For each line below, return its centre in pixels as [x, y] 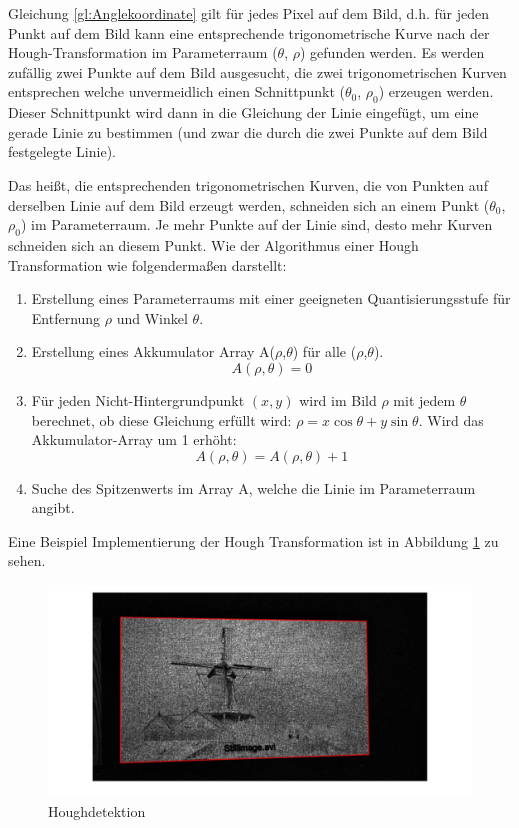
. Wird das [451, 419]
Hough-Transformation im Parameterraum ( [143, 52]
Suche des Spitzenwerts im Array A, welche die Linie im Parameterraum [253, 487]
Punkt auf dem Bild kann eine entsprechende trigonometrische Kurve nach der [249, 32]
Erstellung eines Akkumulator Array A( [153, 351]
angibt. [53, 507]
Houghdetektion [97, 811]
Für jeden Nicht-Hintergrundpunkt [138, 399]
